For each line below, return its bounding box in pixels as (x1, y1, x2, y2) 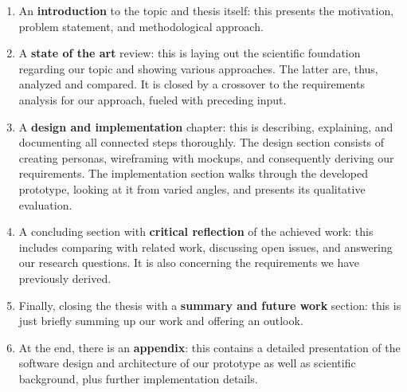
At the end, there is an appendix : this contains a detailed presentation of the (18, 339, 401, 355)
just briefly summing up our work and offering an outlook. (18, 312, 303, 329)
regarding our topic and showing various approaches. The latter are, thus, (18, 60, 378, 76)
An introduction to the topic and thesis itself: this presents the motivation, (18, 2, 394, 18)
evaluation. (18, 196, 72, 213)
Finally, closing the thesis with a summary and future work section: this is (18, 296, 401, 313)
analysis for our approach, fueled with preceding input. (18, 91, 287, 108)
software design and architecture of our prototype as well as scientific (18, 355, 356, 371)
